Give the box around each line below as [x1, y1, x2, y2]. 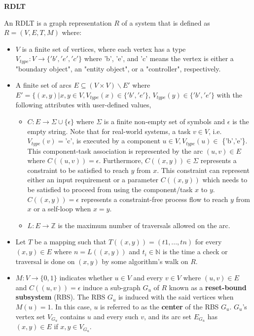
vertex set [15, 311, 45, 321]
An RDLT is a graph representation [4, 17, 112, 28]
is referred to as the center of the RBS [100, 302, 219, 312]
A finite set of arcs [15, 80, 72, 90]
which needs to [202, 174, 248, 185]
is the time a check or [162, 246, 228, 257]
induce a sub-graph [83, 282, 141, 292]
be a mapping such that [34, 236, 107, 247]
